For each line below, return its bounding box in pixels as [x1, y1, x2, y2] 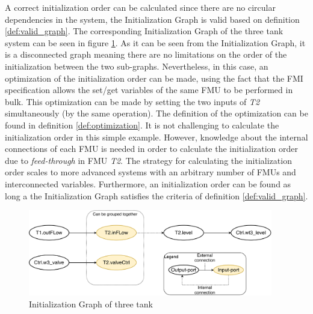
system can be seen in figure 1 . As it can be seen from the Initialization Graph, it [5, 36, 306, 49]
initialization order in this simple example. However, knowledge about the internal [5, 130, 308, 143]
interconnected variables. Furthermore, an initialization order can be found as [5, 177, 291, 190]
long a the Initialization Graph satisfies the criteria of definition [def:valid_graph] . [5, 189, 308, 202]
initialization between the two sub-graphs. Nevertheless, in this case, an [5, 59, 268, 72]
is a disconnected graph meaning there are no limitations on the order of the [5, 48, 287, 61]
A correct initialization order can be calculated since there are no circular [5, 1, 276, 13]
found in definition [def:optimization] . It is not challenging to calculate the [5, 118, 279, 131]
